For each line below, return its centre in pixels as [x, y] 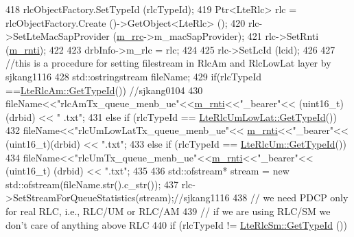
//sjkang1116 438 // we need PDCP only [261, 197]
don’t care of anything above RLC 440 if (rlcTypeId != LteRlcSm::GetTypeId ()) [176, 224]
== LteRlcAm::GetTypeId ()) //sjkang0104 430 [104, 90]
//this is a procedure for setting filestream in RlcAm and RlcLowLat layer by [168, 63]
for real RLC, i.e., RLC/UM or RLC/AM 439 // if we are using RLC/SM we [168, 211]
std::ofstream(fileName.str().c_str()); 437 [92, 184]
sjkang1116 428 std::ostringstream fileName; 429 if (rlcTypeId [134, 76]
